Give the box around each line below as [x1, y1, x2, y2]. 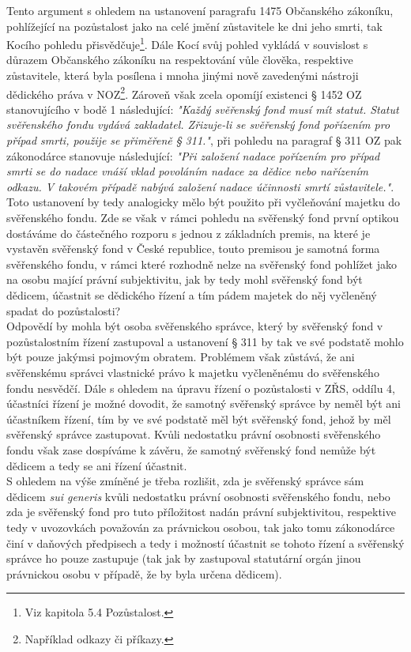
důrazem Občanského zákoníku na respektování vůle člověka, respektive [6, 51, 353, 68]
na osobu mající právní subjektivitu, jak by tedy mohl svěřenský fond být [6, 271, 363, 288]
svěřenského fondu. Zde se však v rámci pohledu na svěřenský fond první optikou [6, 209, 399, 226]
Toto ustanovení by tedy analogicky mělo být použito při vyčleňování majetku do [6, 194, 400, 210]
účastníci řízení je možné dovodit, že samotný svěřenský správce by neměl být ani [6, 395, 401, 412]
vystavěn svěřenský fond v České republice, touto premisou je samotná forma [6, 240, 380, 257]
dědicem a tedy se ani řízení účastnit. [6, 457, 187, 473]
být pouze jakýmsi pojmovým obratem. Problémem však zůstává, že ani [6, 349, 355, 365]
